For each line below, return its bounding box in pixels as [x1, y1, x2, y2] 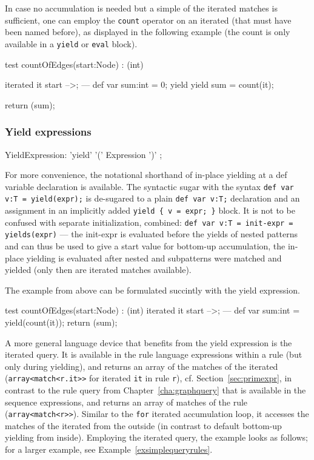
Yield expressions [5, 124, 92, 139]
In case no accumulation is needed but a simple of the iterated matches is [5, 2, 278, 14]
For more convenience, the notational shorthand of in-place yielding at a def [5, 168, 287, 181]
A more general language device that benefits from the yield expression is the [5, 336, 292, 349]
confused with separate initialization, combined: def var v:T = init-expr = [5, 215, 293, 228]
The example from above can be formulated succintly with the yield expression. [5, 283, 300, 296]
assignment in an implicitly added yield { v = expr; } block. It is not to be [5, 204, 295, 216]
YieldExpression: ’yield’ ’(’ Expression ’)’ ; [5, 148, 162, 160]
